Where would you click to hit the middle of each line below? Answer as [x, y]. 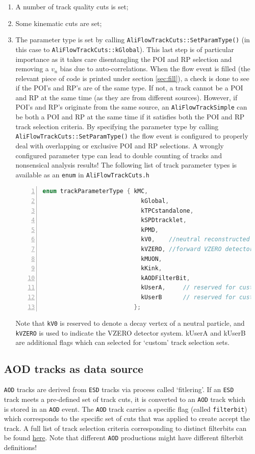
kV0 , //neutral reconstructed [195, 240]
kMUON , [152, 259]
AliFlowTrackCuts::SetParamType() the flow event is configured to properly [132, 136]
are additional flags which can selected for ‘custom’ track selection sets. [122, 342]
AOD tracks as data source [74, 369]
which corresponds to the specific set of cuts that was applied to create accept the [127, 418]
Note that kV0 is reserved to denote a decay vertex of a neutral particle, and [130, 323]
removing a [32, 69]
